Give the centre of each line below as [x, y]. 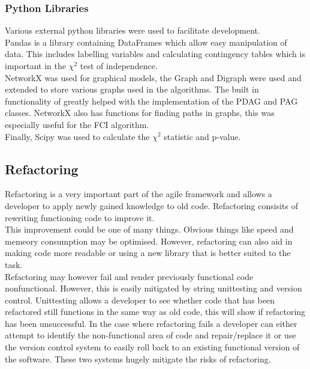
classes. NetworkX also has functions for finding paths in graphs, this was [140, 113]
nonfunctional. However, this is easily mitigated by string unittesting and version [154, 288]
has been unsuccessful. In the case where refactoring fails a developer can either [151, 323]
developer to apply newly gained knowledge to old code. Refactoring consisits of [151, 205]
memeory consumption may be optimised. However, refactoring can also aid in [149, 241]
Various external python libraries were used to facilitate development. [133, 30]
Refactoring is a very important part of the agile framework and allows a [139, 194]
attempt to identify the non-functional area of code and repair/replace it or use [151, 335]
